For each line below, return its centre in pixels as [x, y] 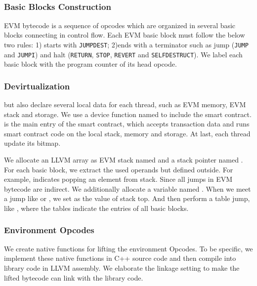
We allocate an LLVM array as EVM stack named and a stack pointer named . [124, 159]
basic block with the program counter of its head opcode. [90, 64]
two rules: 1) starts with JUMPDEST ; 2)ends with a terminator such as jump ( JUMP [126, 44]
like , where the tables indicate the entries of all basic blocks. [96, 208]
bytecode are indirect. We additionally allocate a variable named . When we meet [128, 188]
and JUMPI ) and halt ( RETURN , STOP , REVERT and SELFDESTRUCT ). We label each [123, 54]
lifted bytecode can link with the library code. [74, 277]
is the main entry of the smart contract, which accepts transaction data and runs [127, 124]
